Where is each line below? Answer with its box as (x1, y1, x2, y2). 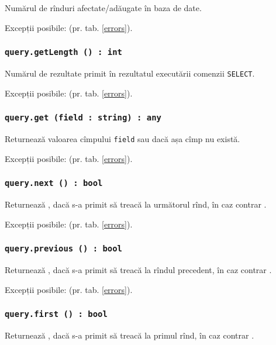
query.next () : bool (5, 178, 103, 188)
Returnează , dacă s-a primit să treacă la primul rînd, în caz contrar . (5, 329, 254, 341)
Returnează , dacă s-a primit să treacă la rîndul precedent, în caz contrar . (5, 264, 272, 275)
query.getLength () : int (5, 47, 122, 57)
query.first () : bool (5, 309, 108, 319)
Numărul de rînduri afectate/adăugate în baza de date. (5, 2, 202, 13)
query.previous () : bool (5, 244, 122, 254)
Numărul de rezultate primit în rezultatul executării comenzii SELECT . (5, 67, 255, 79)
